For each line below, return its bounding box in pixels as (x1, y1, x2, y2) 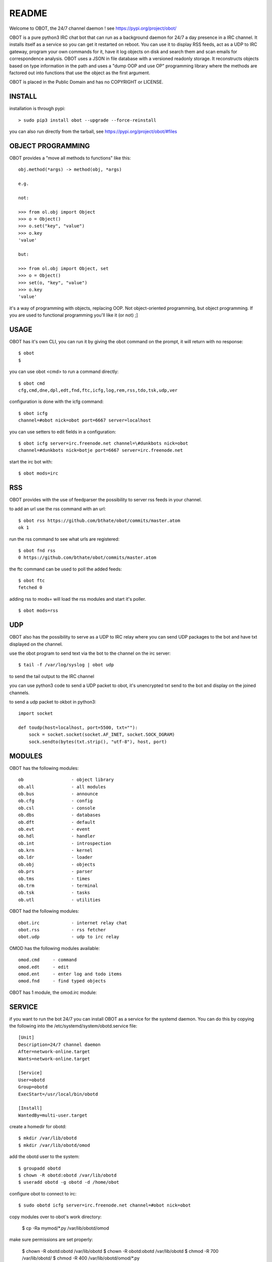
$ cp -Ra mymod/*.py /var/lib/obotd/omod (22, 1225, 109, 1231)
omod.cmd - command (18, 957, 77, 963)
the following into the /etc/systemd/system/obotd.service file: (9, 1023, 138, 1029)
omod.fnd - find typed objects (18, 978, 106, 984)
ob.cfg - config (18, 798, 93, 804)
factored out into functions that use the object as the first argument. (9, 70, 151, 76)
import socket (18, 711, 53, 716)
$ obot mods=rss (18, 608, 58, 613)
